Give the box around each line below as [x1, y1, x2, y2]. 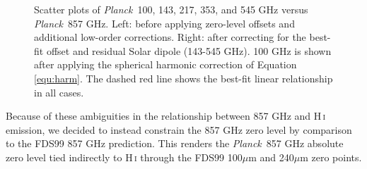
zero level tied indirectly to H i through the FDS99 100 [6, 149, 243, 164]
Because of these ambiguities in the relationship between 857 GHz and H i [6, 108, 326, 123]
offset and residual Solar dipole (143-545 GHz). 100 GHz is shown [46, 43, 332, 58]
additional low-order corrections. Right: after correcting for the [34, 30, 306, 44]
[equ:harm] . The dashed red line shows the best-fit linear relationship [34, 70, 333, 85]
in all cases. [34, 84, 84, 99]
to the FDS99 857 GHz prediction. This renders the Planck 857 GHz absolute [6, 136, 344, 151]
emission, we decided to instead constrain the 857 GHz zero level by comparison [6, 122, 352, 137]
